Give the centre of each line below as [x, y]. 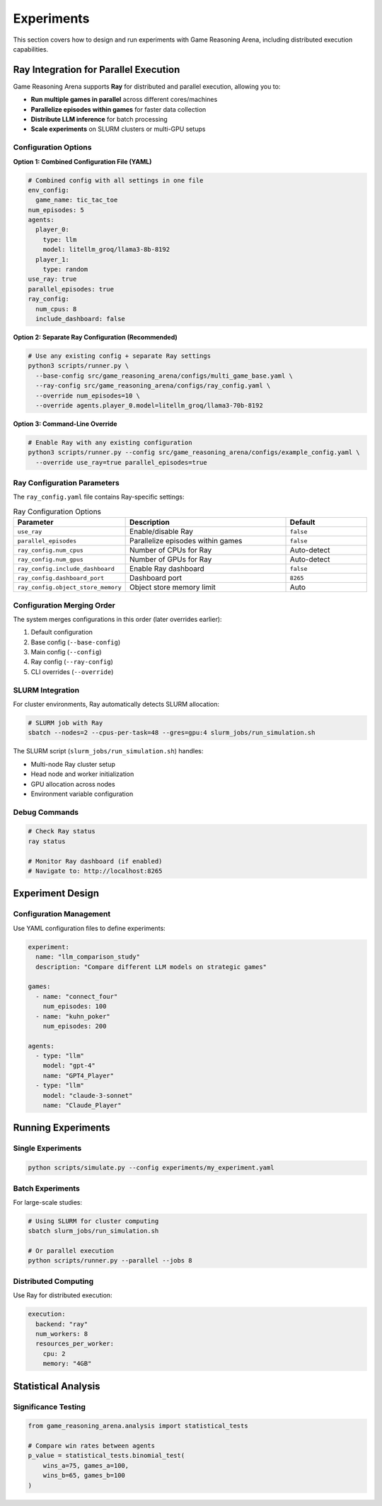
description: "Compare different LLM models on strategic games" [151, 967]
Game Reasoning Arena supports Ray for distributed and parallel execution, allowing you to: [147, 86]
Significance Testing [50, 1406]
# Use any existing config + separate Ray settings [120, 356]
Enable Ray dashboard [167, 569]
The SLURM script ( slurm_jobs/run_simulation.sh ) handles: [108, 751]
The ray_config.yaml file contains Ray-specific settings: [99, 497]
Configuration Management [62, 914]
